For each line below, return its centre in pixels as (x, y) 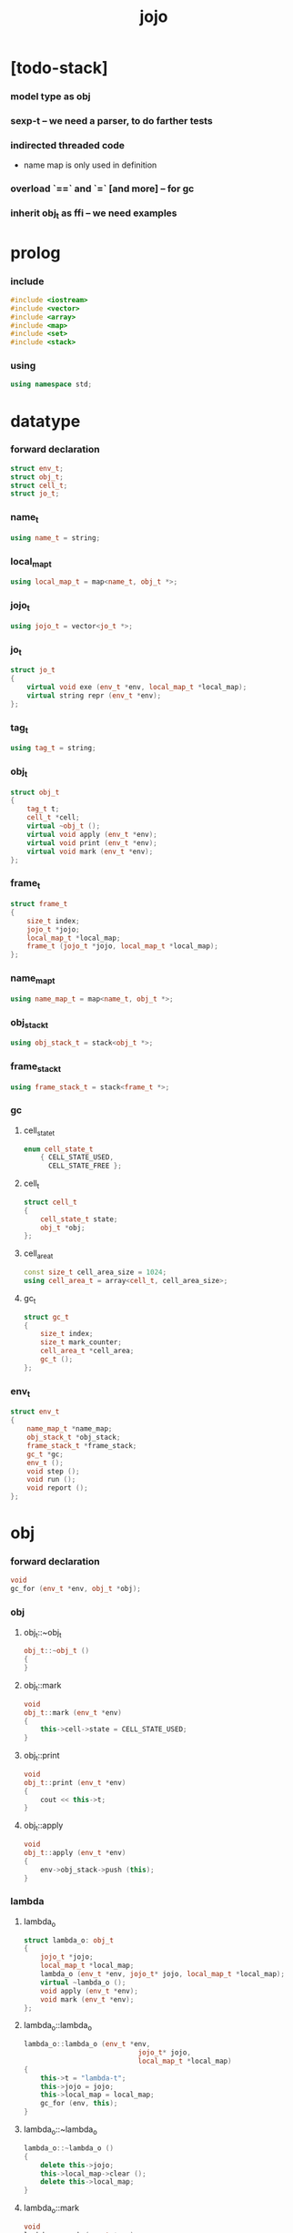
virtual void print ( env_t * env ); (92, 843)
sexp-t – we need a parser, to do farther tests (111, 121)
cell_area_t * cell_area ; (87, 1351)
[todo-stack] (59, 68)
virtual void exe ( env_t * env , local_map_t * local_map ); (137, 687)
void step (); (53, 1471)
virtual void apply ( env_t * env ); (92, 834)
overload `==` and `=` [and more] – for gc (102, 189)
